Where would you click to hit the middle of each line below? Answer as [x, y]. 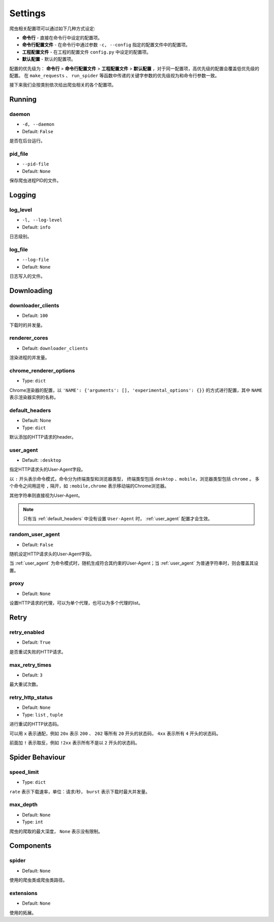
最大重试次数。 [25, 685]
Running [23, 99]
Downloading [31, 291]
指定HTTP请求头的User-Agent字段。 [47, 469]
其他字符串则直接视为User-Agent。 [46, 495]
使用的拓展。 [23, 912]
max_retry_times [30, 665]
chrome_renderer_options [42, 370]
